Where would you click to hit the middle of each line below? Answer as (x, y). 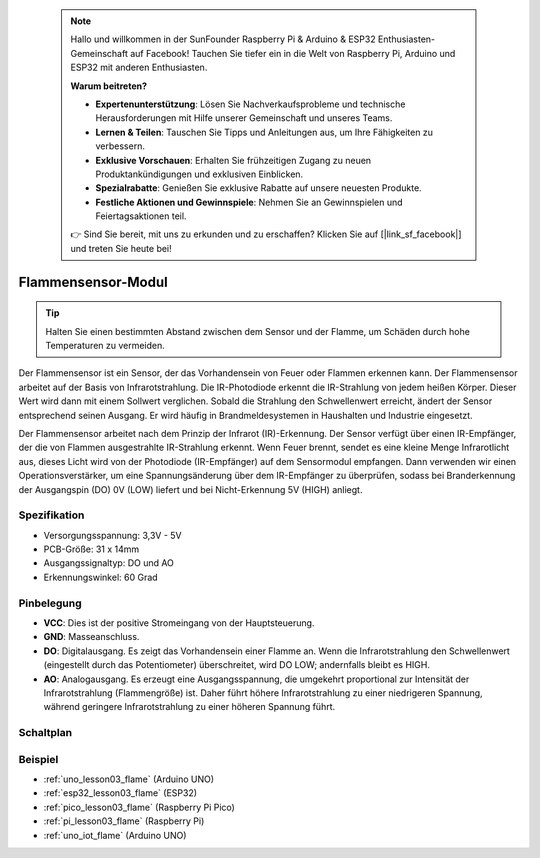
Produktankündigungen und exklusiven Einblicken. (199, 174)
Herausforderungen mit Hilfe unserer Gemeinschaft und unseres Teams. (244, 118)
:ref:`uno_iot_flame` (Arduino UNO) (115, 835)
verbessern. (120, 146)
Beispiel (38, 759)
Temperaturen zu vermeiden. (105, 346)
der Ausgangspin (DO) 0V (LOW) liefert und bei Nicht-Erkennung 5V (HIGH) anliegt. (190, 489)
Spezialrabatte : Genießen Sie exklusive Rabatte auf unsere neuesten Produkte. (258, 188)
